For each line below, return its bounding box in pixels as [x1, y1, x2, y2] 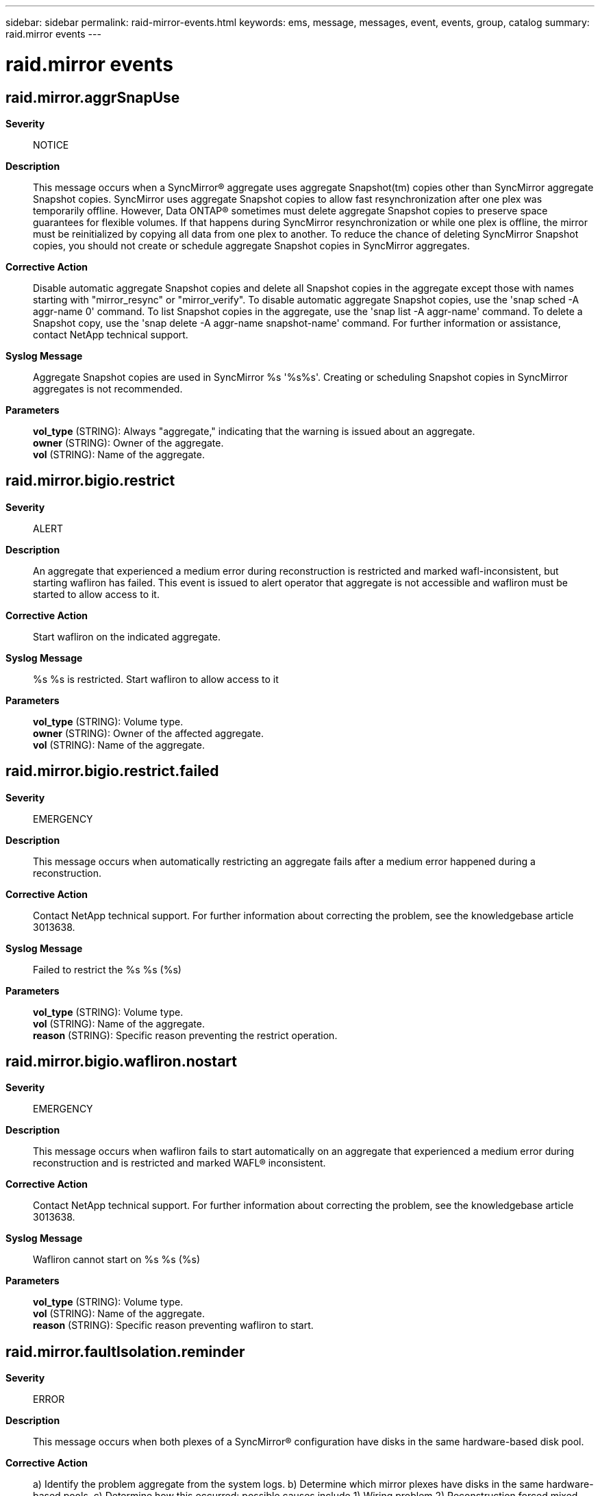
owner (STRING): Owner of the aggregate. [33, 436, 224, 449]
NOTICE [33, 138, 69, 151]
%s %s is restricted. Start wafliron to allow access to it [33, 673, 279, 685]
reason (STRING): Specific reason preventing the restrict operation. [33, 1029, 338, 1041]
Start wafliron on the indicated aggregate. [33, 630, 221, 643]
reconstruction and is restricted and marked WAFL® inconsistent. [33, 1157, 326, 1169]
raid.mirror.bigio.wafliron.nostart [5, 1053, 237, 1071]
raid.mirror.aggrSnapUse [5, 88, 180, 106]
